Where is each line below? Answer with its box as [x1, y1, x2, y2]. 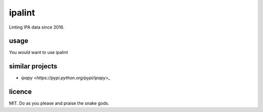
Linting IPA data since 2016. [9, 24, 64, 30]
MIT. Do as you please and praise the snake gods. [9, 100, 110, 106]
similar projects [9, 62, 57, 70]
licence [9, 88, 32, 96]
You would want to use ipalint [9, 49, 68, 55]
